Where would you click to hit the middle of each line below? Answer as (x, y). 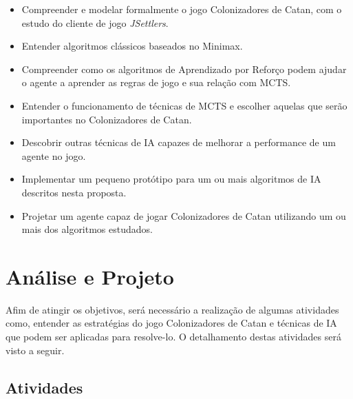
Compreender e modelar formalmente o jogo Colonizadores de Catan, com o (182, 9)
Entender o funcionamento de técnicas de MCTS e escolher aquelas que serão (184, 105)
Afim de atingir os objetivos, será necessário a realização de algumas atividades (172, 309)
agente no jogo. (54, 155)
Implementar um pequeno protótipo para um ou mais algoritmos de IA (171, 179)
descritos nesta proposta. (74, 192)
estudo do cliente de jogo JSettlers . (95, 22)
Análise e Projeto (90, 276)
